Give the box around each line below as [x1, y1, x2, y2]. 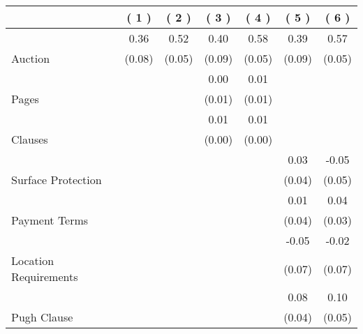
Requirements [11, 268, 78, 284]
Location [11, 252, 54, 268]
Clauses [11, 131, 48, 147]
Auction [11, 50, 50, 66]
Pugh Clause [11, 309, 73, 325]
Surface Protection [11, 172, 102, 188]
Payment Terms [11, 212, 89, 228]
